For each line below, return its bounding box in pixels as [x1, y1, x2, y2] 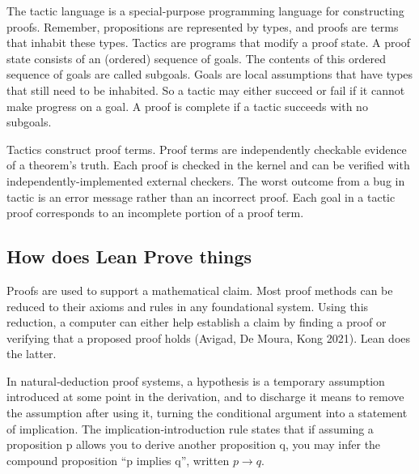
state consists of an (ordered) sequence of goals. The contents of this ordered [6, 49, 386, 66]
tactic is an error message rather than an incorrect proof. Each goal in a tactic [6, 188, 396, 205]
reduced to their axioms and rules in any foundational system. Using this [6, 297, 369, 314]
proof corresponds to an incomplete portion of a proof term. [6, 204, 304, 221]
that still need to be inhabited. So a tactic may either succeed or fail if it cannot [6, 81, 405, 98]
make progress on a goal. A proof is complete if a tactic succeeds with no [6, 97, 368, 114]
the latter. [6, 345, 57, 362]
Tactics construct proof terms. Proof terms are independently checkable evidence [6, 140, 407, 157]
